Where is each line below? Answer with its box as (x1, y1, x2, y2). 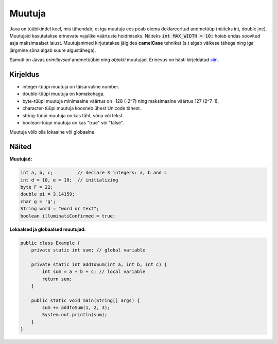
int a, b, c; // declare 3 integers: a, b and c (20, 170, 167, 176)
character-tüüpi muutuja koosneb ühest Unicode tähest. (22, 105, 142, 112)
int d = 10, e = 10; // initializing (20, 177, 118, 183)
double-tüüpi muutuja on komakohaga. (22, 90, 105, 97)
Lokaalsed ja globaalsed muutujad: (9, 226, 86, 232)
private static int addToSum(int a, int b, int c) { (31, 261, 167, 267)
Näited (9, 142, 32, 151)
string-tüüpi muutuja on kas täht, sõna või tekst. (22, 112, 124, 118)
